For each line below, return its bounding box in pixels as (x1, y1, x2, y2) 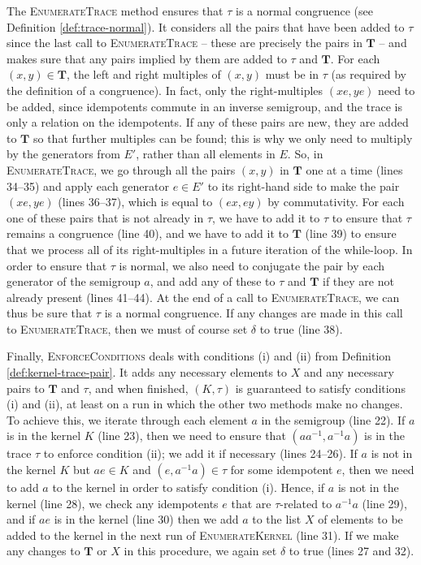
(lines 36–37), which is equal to (58, 193, 213, 210)
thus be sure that (7, 304, 93, 321)
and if (7, 511, 36, 528)
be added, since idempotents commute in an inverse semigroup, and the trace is (7, 97, 402, 114)
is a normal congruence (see (236, 2, 373, 19)
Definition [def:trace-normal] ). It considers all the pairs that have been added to (7, 18, 405, 35)
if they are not (323, 273, 394, 290)
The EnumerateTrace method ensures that (7, 2, 224, 19)
